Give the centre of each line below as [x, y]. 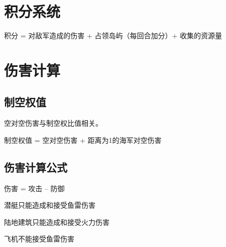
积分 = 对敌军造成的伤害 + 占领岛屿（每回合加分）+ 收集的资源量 [113, 35]
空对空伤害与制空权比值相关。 [53, 123]
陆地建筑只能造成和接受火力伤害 [57, 222]
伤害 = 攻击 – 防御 [34, 188]
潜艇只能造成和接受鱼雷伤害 [50, 205]
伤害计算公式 [36, 167]
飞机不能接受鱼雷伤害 [39, 239]
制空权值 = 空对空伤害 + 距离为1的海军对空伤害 [83, 140]
